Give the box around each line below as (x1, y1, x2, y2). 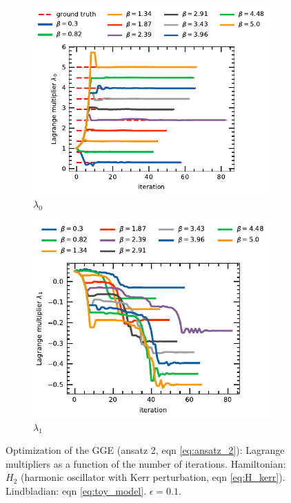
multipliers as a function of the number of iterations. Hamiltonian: (6, 456, 286, 470)
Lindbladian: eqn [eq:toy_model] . (6, 483, 147, 497)
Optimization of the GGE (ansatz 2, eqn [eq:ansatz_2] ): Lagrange (6, 443, 285, 457)
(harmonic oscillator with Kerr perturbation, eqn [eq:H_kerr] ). (20, 470, 285, 484)
